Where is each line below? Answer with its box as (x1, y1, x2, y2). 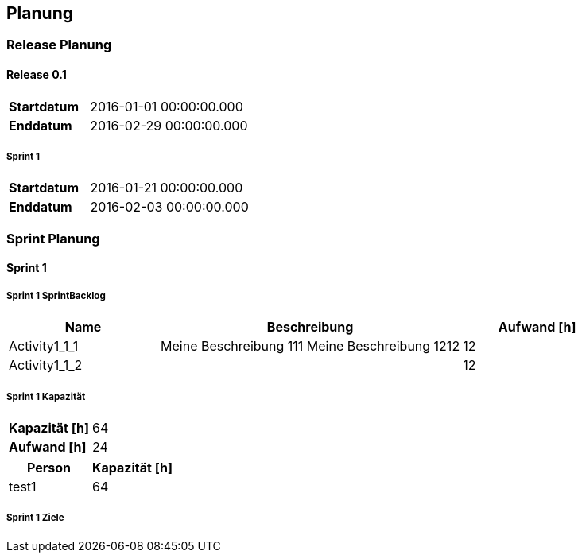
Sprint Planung (6, 230, 100, 247)
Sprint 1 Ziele (6, 512, 64, 524)
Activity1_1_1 (9, 338, 79, 355)
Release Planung (6, 37, 112, 53)
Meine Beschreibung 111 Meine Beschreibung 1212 (161, 338, 460, 355)
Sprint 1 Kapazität (6, 390, 86, 402)
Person (27, 459, 72, 476)
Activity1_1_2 (9, 357, 83, 374)
